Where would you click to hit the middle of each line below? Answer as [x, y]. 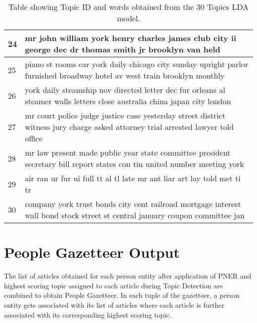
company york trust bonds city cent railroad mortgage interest [133, 204]
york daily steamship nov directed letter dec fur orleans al [125, 90]
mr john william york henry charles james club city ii [130, 38]
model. [128, 18]
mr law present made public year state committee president [128, 152]
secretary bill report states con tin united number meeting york [134, 164]
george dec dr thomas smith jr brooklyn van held [123, 49]
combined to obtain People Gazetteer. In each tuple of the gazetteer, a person [122, 295]
